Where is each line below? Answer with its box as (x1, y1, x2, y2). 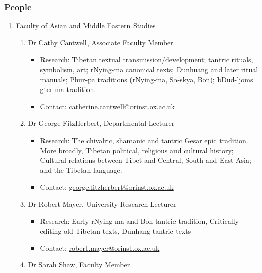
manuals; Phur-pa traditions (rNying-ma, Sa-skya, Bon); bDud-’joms (40, 74, 253, 84)
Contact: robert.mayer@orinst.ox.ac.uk (40, 242, 160, 253)
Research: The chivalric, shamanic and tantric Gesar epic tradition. (40, 134, 248, 145)
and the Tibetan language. (40, 164, 122, 175)
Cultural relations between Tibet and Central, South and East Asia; (40, 155, 251, 165)
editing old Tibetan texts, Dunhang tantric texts (40, 225, 191, 236)
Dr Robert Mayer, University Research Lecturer (28, 198, 177, 209)
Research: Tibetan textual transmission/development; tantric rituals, (40, 54, 253, 65)
